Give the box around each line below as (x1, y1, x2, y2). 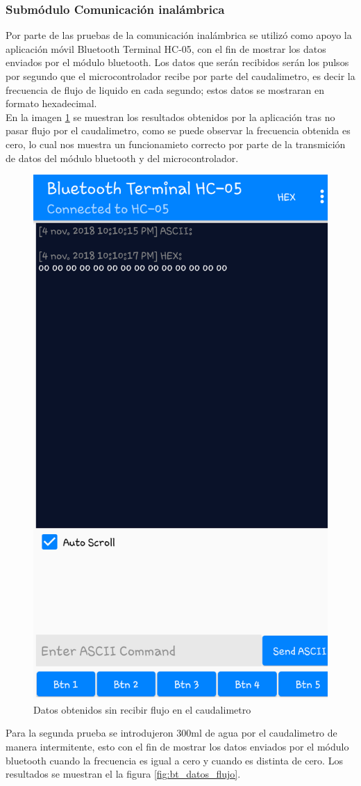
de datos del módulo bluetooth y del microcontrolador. (6, 150, 239, 165)
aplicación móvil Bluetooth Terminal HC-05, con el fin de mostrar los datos (6, 41, 326, 56)
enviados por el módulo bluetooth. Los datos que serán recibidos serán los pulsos (6, 55, 349, 70)
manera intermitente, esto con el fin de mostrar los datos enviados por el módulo (6, 739, 349, 754)
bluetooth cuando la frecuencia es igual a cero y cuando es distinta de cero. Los (6, 753, 343, 767)
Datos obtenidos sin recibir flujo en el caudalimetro (33, 702, 251, 716)
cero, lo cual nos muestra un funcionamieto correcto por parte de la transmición (6, 136, 346, 151)
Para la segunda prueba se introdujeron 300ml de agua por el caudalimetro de (6, 725, 337, 740)
